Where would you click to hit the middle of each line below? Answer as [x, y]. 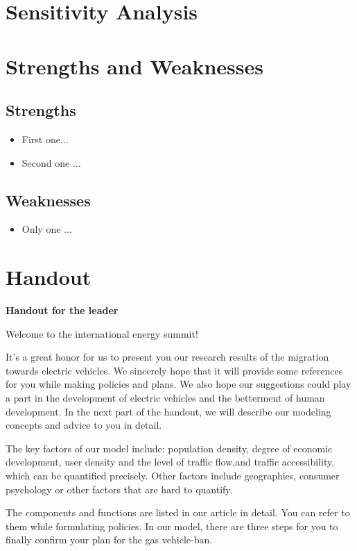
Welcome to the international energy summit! [102, 333]
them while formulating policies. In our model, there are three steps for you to [172, 526]
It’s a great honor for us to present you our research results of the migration [167, 357]
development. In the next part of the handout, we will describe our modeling [168, 411]
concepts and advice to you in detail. [84, 425]
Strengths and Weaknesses [134, 66]
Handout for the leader [62, 310]
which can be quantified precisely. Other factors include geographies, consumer [173, 475]
